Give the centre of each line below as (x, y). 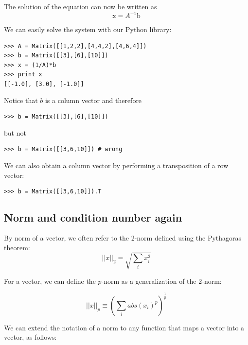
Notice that (21, 100)
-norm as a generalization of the (149, 281)
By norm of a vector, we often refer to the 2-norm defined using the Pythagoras (123, 238)
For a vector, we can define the (50, 281)
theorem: (17, 247)
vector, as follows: (30, 337)
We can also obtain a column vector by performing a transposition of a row (116, 165)
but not (15, 132)
